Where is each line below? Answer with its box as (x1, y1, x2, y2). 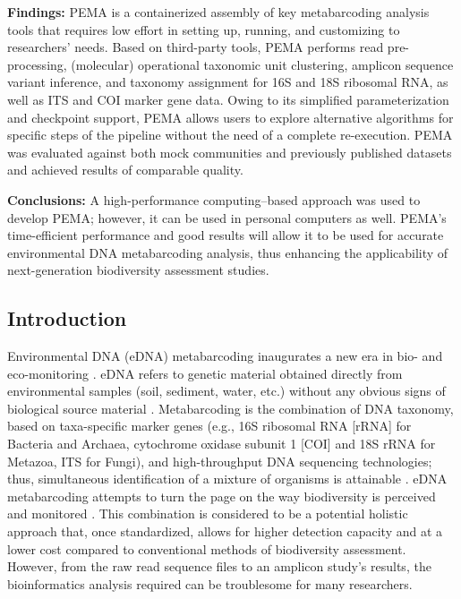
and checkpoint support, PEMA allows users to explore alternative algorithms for (7, 107, 454, 126)
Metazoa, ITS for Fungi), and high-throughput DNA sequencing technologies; (7, 451, 432, 470)
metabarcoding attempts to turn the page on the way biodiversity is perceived (7, 486, 436, 505)
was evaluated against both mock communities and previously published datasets (7, 142, 452, 161)
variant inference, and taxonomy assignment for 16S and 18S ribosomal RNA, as (7, 73, 448, 91)
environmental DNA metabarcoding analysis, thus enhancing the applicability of (7, 243, 448, 261)
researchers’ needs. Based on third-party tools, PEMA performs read (7, 38, 384, 56)
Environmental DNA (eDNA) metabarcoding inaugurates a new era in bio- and (7, 347, 443, 365)
